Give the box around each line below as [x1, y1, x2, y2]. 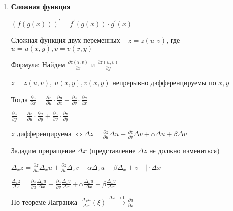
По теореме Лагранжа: [11, 196, 79, 207]
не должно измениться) [149, 145, 220, 156]
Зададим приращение [11, 145, 75, 156]
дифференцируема [16, 128, 72, 139]
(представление [89, 145, 136, 156]
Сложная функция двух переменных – [11, 35, 126, 45]
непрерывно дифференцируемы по [112, 77, 216, 88]
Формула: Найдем [11, 59, 65, 70]
